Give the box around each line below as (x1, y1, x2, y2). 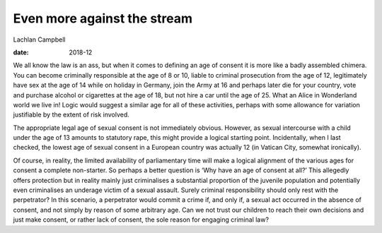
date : (13, 48, 29, 56)
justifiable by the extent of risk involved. (13, 110, 130, 119)
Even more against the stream (13, 11, 193, 26)
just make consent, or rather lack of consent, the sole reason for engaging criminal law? (13, 215, 269, 224)
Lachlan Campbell (13, 35, 66, 44)
